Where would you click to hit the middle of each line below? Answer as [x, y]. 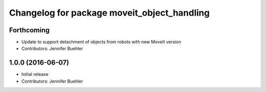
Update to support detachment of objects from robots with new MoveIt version [101, 42]
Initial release [35, 74]
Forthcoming [29, 30]
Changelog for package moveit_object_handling [109, 13]
